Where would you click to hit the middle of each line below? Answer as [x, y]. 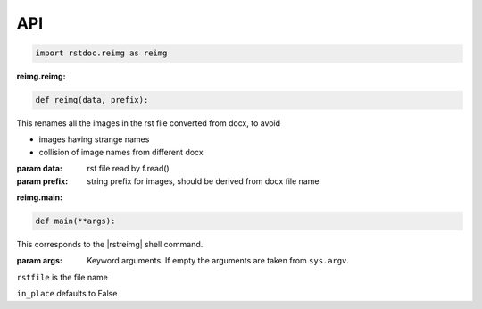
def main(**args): [75, 221]
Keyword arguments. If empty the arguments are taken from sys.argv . [218, 261]
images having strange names [94, 139]
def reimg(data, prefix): [92, 100]
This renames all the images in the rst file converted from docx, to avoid [149, 123]
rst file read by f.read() [128, 169]
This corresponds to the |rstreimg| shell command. [110, 245]
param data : [39, 169]
